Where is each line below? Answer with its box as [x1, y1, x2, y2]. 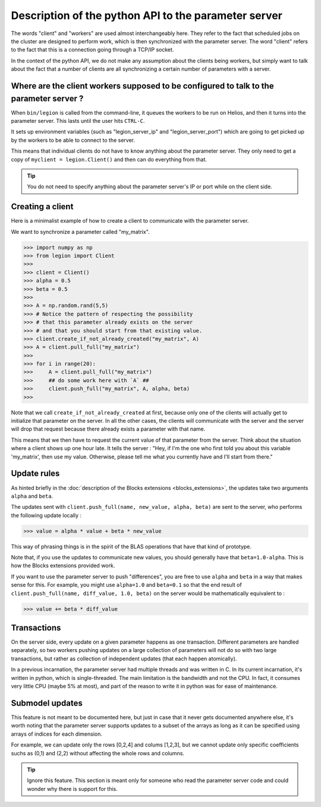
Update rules [11, 469, 60, 479]
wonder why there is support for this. [27, 785, 118, 792]
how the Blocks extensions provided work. [11, 562, 115, 569]
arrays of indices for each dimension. [11, 730, 102, 738]
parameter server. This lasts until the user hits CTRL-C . [11, 118, 145, 124]
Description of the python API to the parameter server [11, 9, 282, 22]
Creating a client [11, 202, 74, 212]
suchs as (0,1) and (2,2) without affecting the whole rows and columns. [11, 749, 184, 757]
